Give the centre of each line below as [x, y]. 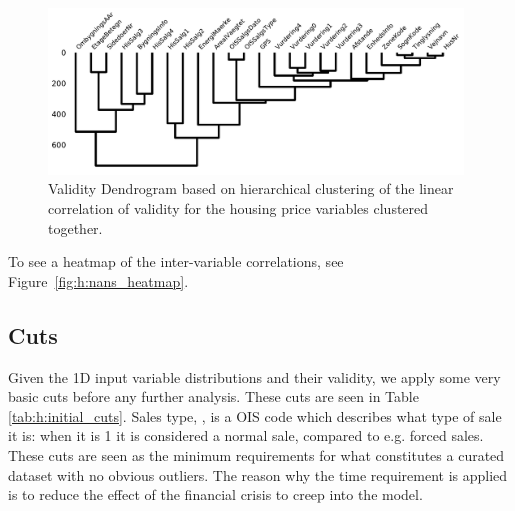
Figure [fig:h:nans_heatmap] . [98, 280]
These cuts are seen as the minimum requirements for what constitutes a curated [256, 454]
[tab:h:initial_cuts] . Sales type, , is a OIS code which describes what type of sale [255, 415]
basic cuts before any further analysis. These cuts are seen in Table [213, 396]
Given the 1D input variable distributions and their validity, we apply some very [254, 376]
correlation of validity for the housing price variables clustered [238, 207]
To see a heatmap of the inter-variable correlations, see [176, 261]
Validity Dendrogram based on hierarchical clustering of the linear [251, 188]
